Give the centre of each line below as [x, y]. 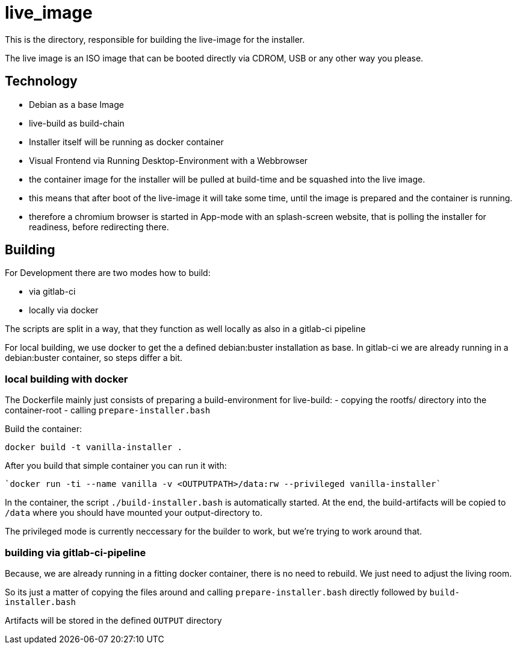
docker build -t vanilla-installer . [94, 447]
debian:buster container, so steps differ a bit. [94, 358]
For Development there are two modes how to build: [108, 273]
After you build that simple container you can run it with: [116, 466]
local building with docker [67, 379]
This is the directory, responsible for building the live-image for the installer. [155, 39]
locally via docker [64, 310]
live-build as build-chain [77, 123]
